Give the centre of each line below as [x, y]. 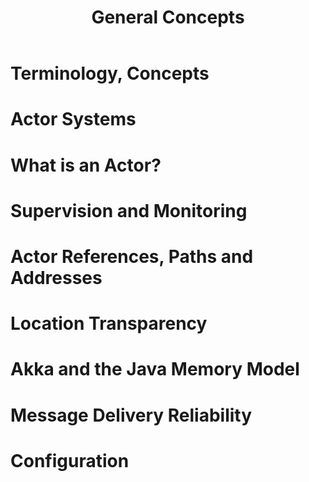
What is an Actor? [86, 165]
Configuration [70, 460]
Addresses [56, 277]
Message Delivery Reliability [131, 415]
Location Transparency [109, 323]
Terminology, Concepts [110, 73]
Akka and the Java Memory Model [155, 369]
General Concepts [168, 17]
